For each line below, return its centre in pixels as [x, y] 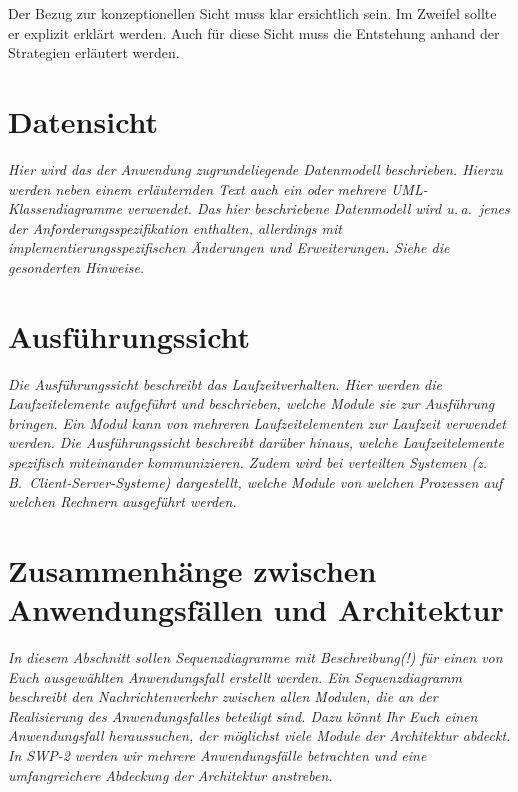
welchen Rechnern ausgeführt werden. [122, 501]
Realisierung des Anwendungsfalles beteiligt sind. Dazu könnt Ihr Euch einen [243, 715]
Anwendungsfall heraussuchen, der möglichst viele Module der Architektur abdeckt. [259, 735]
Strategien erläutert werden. [94, 52]
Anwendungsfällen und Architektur [256, 609]
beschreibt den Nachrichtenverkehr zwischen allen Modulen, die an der [223, 696]
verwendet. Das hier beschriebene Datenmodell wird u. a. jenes [318, 208]
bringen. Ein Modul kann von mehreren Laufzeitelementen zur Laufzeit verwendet [257, 422]
